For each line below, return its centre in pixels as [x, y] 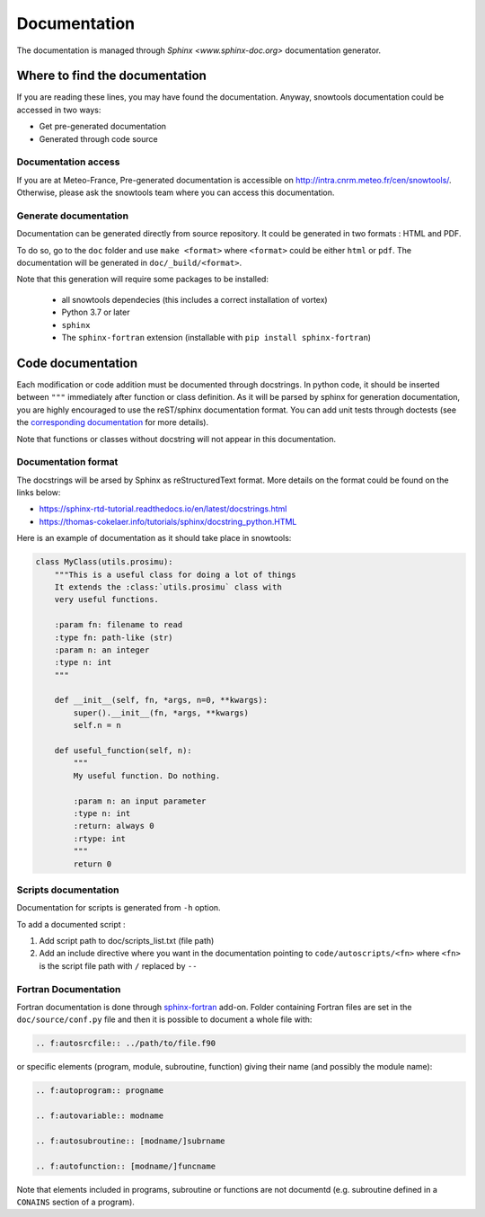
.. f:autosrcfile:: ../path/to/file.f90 [125, 1044]
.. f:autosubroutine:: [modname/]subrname [130, 1141]
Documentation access [68, 162]
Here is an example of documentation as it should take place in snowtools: [154, 538]
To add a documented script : [71, 924]
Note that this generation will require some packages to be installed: [143, 280]
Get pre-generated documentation [102, 127]
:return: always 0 [114, 826]
